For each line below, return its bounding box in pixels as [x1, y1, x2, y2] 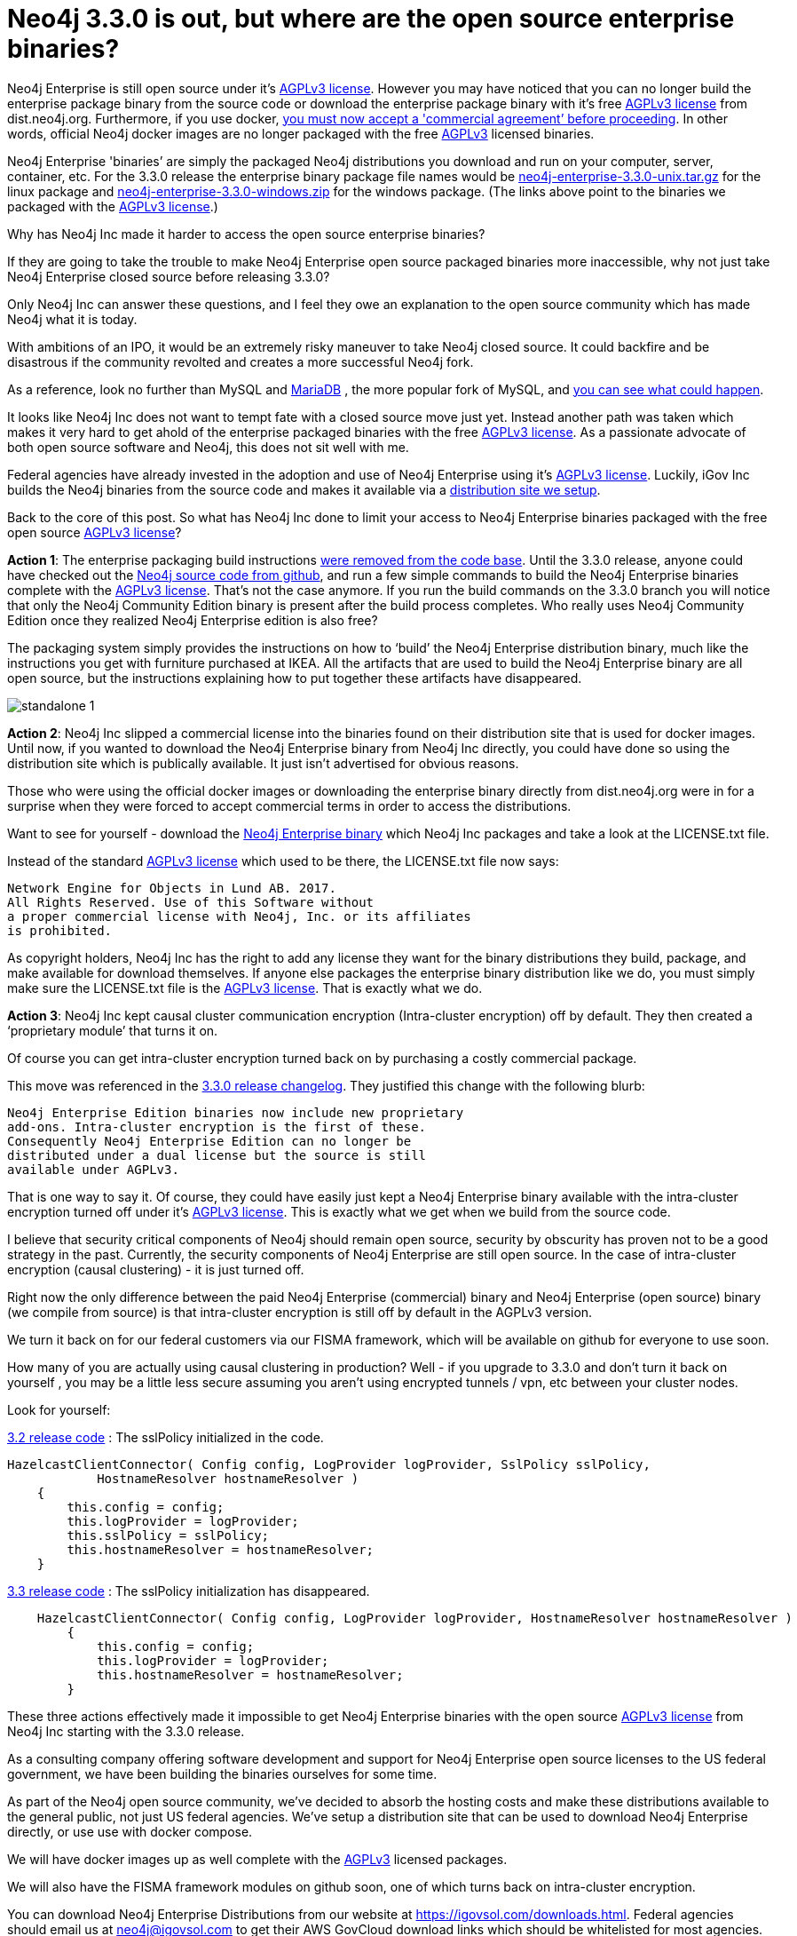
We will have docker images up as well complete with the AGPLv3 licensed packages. [7, 1851, 508, 1867]
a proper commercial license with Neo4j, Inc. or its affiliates [7, 908, 471, 924]
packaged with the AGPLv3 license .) [7, 198, 218, 214]
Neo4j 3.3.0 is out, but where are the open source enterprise [7, 4, 735, 34]
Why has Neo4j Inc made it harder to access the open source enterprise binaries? [7, 226, 485, 242]
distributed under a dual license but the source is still [7, 1147, 427, 1162]
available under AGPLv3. [7, 1162, 179, 1177]
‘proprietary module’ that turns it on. [7, 1022, 218, 1038]
